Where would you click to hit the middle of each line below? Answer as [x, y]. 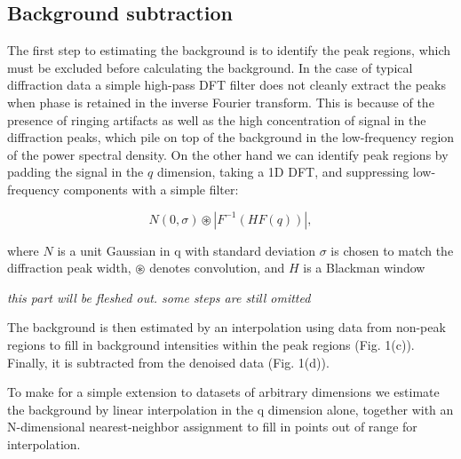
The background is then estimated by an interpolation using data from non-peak [227, 327]
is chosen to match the [392, 250]
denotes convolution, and [217, 268]
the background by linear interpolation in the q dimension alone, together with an [230, 409]
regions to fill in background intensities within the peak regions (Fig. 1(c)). [211, 344]
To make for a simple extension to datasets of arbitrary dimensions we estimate [223, 392]
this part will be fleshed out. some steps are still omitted [159, 297]
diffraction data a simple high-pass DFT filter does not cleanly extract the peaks [227, 85]
